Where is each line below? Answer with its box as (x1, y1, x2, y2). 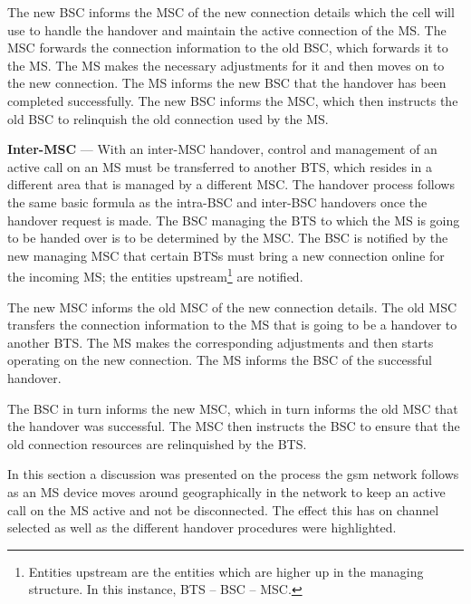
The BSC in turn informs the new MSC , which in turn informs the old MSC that (7, 398, 458, 417)
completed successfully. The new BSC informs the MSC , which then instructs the (7, 91, 458, 110)
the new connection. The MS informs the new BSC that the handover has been (7, 73, 447, 92)
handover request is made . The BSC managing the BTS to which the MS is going (7, 210, 460, 229)
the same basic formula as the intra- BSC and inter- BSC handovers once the (7, 192, 428, 211)
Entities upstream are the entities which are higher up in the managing (28, 561, 424, 580)
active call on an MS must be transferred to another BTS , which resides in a (7, 157, 432, 176)
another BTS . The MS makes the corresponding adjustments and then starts (7, 332, 434, 351)
